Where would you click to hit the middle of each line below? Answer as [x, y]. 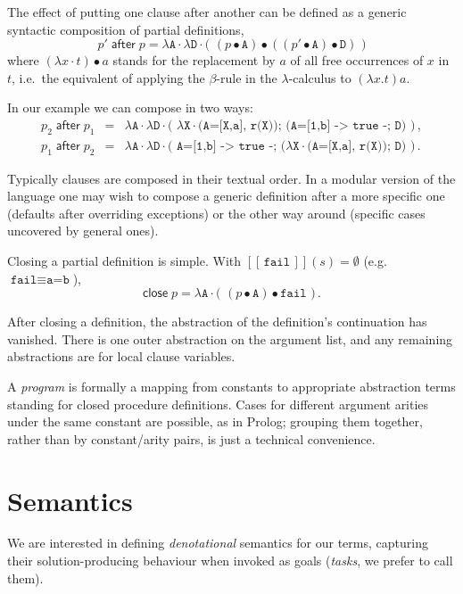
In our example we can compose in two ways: [130, 107]
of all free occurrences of [357, 60]
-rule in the [247, 77]
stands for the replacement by [194, 60]
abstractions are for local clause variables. [121, 356]
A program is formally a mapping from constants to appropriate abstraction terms [231, 386]
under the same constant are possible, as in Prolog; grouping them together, [215, 421]
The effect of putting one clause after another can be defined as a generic [207, 12]
